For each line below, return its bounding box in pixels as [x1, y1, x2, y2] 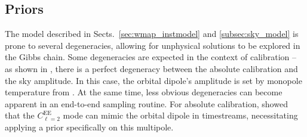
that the [5, 109, 35, 122]
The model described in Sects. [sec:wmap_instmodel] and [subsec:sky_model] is [5, 27, 299, 40]
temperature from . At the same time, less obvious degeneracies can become [5, 86, 283, 98]
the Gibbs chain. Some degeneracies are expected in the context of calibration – [5, 51, 297, 63]
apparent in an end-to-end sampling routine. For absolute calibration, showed [5, 97, 288, 110]
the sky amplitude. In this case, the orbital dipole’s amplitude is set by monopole [5, 74, 302, 86]
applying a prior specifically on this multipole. [5, 120, 174, 133]
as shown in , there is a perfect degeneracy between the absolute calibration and [5, 62, 298, 74]
